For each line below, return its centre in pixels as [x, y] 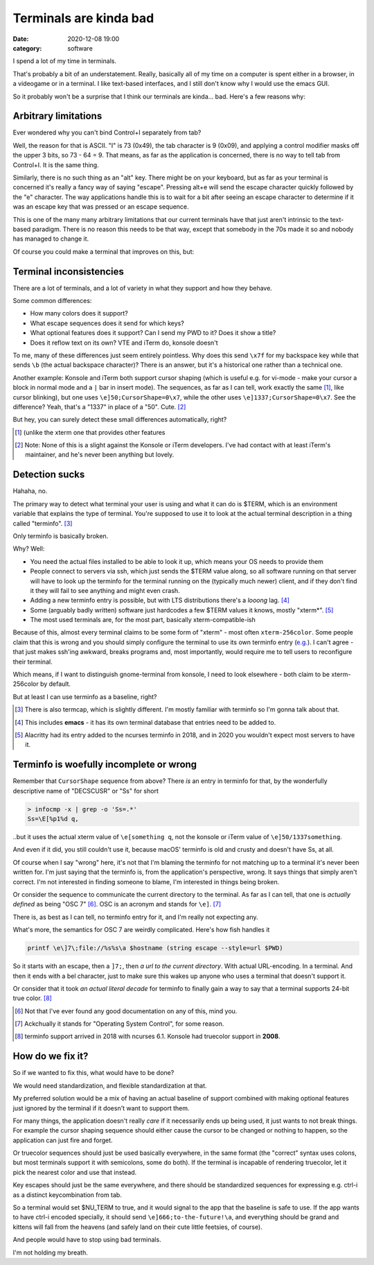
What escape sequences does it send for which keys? [107, 323]
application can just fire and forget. [63, 1140]
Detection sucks [49, 475]
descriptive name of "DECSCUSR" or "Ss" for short [86, 791]
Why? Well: [29, 549]
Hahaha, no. [30, 491]
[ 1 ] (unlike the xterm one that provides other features [90, 432]
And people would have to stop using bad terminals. [87, 1240]
